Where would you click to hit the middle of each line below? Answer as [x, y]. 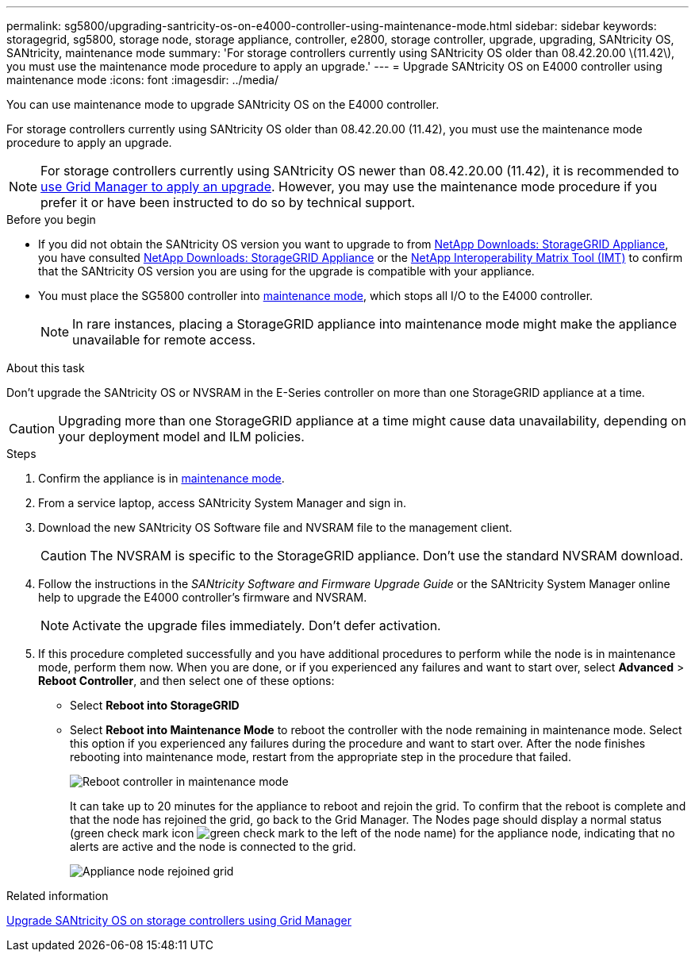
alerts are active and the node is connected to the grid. [213, 846]
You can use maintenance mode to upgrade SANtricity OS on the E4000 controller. [223, 104]
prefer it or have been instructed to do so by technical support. [228, 202]
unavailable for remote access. [164, 340]
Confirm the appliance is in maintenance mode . [161, 478]
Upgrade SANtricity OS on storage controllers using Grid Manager [179, 920]
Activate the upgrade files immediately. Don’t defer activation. [257, 625]
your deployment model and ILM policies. [181, 437]
